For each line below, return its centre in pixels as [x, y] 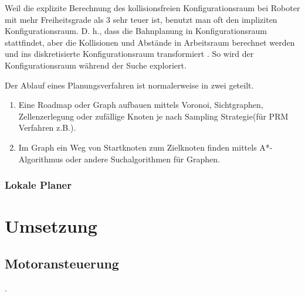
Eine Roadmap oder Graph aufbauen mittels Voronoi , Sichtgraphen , [141, 105]
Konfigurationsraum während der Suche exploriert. [96, 65]
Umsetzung [51, 226]
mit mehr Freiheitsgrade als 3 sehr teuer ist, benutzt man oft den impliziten [141, 19]
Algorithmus [41, 159]
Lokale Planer [38, 185]
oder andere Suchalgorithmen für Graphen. [143, 159]
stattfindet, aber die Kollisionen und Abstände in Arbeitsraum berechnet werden [150, 42]
